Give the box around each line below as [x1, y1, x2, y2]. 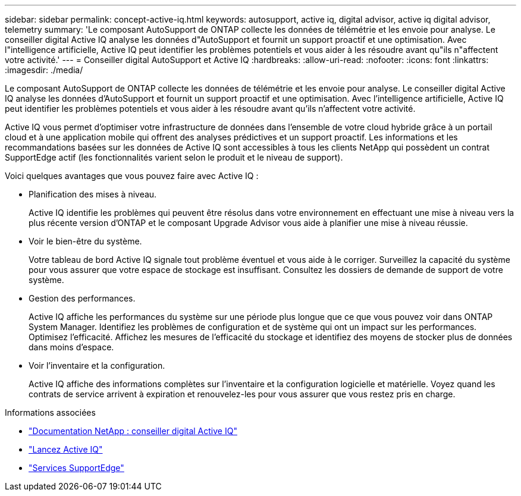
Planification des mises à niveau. [29, 189, 157, 199]
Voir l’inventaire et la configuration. [29, 360, 165, 371]
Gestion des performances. [29, 293, 136, 303]
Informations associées [5, 407, 96, 417]
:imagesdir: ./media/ [5, 65, 83, 75]
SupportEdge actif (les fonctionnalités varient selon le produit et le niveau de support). [5, 152, 343, 162]
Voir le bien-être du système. [29, 236, 142, 246]
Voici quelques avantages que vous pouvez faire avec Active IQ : [5, 171, 259, 181]
